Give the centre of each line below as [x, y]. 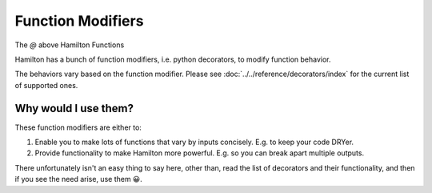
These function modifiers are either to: [78, 127]
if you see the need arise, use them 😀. [79, 179]
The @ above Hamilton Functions [70, 45]
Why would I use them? [74, 108]
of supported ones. [46, 85]
